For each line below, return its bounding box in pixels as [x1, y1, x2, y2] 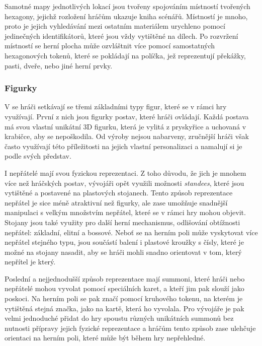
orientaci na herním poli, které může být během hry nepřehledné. [5, 332, 206, 343]
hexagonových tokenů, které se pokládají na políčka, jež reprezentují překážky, [5, 50, 246, 60]
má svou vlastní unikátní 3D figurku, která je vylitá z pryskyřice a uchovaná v [5, 121, 246, 131]
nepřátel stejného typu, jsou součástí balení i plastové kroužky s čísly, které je [5, 237, 244, 247]
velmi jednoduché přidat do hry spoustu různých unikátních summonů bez [5, 313, 234, 323]
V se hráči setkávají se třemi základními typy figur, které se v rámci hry [5, 101, 227, 112]
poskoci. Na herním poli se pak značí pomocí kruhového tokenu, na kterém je [5, 293, 243, 304]
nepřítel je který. [5, 256, 56, 267]
